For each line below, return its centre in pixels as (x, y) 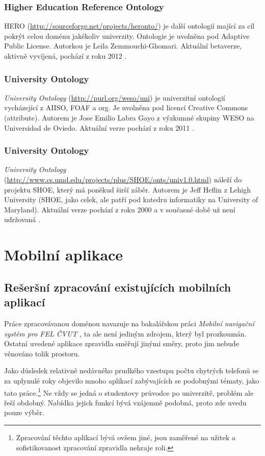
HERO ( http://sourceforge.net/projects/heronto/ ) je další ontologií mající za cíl (129, 26)
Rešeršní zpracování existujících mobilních (118, 287)
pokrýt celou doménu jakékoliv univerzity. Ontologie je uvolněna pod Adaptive (127, 35)
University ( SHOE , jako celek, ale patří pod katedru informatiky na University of (131, 199)
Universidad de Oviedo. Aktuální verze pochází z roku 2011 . (99, 127)
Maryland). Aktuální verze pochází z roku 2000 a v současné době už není (120, 209)
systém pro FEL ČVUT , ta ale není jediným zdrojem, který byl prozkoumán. (125, 333)
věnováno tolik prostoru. (42, 353)
